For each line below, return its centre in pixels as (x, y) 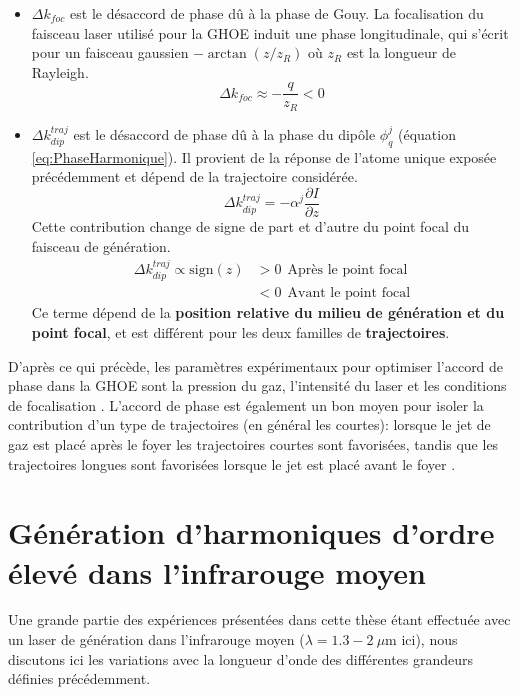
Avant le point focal (349, 293)
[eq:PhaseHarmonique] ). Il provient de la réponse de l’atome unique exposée (264, 156)
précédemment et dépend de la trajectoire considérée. (194, 176)
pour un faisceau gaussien (110, 52)
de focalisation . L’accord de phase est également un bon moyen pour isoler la (246, 404)
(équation (426, 133)
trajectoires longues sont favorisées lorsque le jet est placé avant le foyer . (232, 463)
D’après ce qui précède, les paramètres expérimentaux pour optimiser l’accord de (256, 365)
